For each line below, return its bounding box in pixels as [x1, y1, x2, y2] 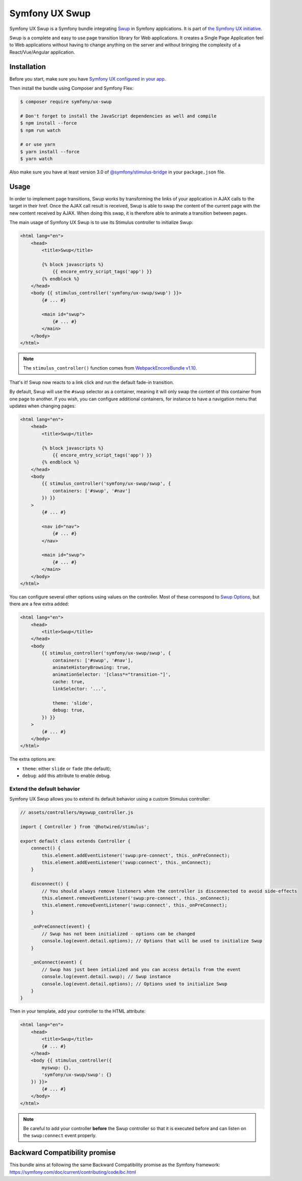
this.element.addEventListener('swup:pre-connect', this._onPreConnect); [41, 852, 231, 858]
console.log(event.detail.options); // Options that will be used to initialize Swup [41, 938, 263, 944]
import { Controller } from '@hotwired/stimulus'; [20, 824, 150, 830]
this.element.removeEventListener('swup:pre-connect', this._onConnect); [41, 895, 231, 901]
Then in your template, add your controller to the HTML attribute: [9, 1008, 146, 1014]
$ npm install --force [20, 120, 77, 126]
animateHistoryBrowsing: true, [52, 664, 131, 671]
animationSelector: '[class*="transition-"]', [52, 672, 171, 678]
